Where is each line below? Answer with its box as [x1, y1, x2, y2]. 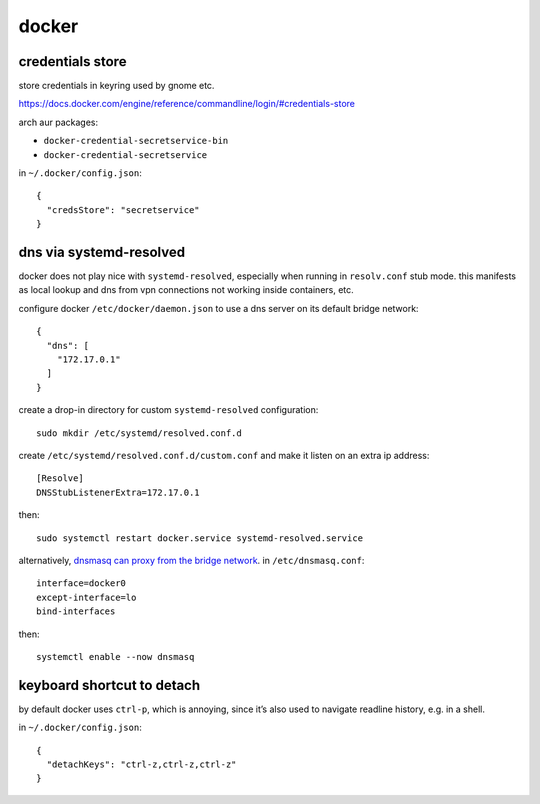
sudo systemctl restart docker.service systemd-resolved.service [36, 532, 364, 544]
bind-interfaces [36, 606, 116, 617]
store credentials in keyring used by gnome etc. [18, 80, 215, 92]
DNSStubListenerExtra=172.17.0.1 [36, 486, 200, 498]
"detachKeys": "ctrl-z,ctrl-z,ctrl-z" [46, 758, 237, 770]
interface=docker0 [36, 578, 127, 589]
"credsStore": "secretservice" [46, 204, 200, 215]
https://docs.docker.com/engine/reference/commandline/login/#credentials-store [18, 98, 355, 110]
